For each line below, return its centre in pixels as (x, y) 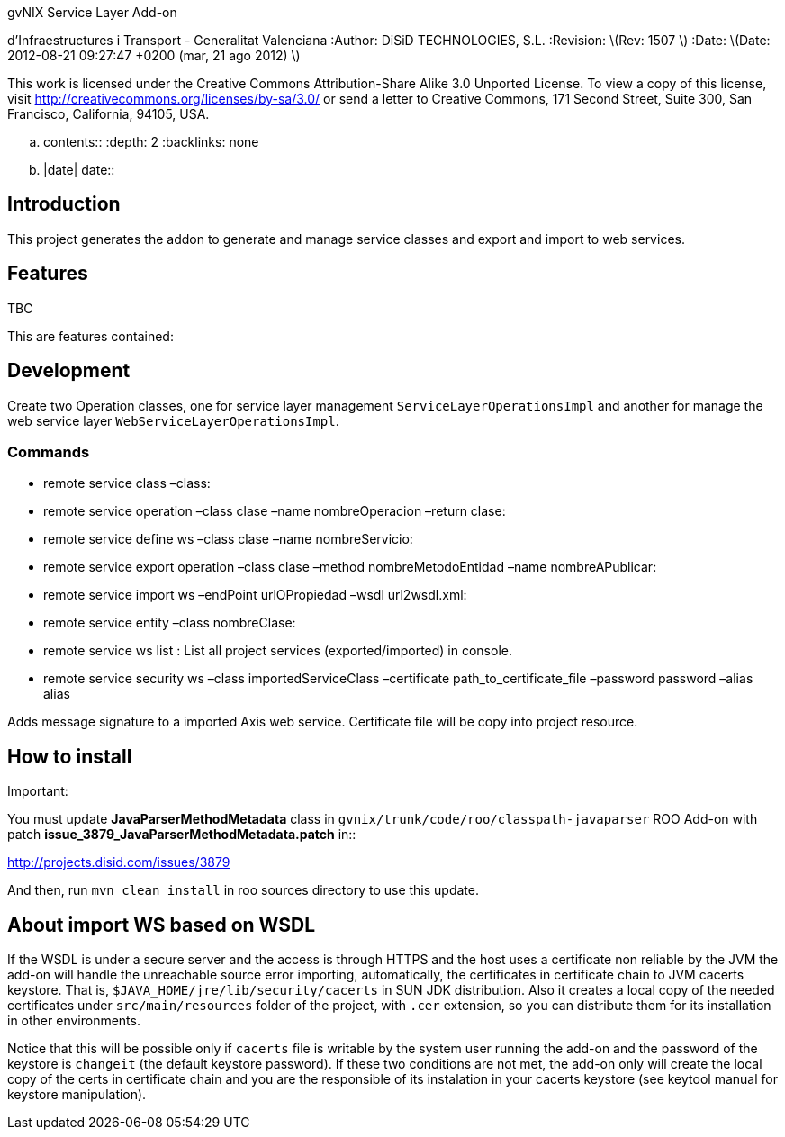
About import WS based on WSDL (162, 925)
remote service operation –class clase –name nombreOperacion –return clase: (275, 511)
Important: (38, 791)
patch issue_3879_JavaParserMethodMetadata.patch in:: (182, 835)
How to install (70, 756)
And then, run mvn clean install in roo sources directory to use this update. (243, 890)
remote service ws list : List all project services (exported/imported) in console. (278, 651)
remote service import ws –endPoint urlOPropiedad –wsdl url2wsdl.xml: (255, 595)
